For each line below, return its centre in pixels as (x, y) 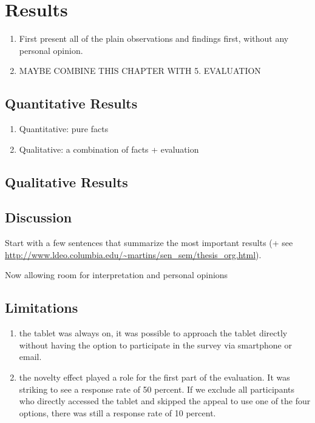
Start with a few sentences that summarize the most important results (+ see (149, 243)
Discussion (39, 217)
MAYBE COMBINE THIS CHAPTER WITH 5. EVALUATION (140, 71)
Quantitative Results (71, 103)
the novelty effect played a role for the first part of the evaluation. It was (154, 377)
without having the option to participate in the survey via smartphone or (155, 345)
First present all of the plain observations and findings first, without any (154, 38)
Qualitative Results (66, 182)
